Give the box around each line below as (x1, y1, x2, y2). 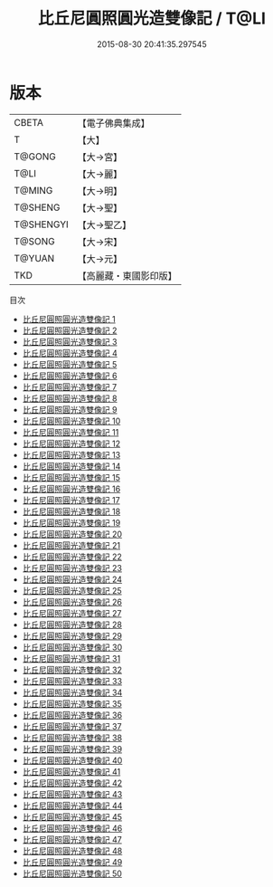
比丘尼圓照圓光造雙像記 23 (22, 562, 122, 573)
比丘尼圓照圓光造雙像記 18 (22, 506, 121, 517)
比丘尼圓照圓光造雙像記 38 (22, 732, 123, 743)
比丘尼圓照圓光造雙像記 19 (22, 517, 121, 528)
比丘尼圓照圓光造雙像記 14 (22, 461, 121, 472)
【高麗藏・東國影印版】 (77, 269, 178, 281)
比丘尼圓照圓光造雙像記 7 (22, 381, 118, 392)
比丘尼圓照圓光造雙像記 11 (22, 426, 119, 437)
